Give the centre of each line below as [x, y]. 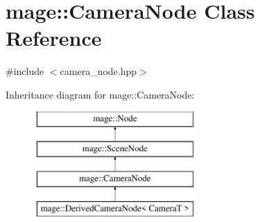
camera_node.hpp [98, 71]
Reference [54, 38]
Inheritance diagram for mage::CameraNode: [100, 94]
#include [25, 71]
